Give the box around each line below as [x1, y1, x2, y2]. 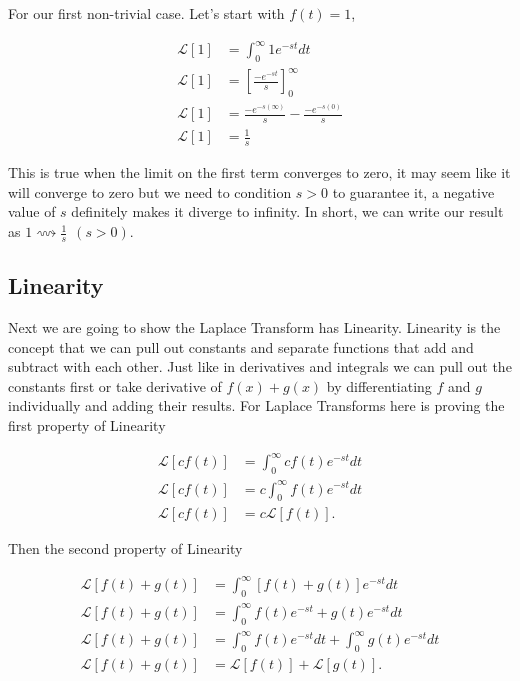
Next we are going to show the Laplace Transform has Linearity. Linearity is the [8, 317, 501, 338]
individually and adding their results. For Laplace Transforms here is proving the [8, 395, 505, 416]
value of [8, 201, 56, 222]
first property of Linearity [8, 415, 166, 436]
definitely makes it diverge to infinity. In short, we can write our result [71, 201, 504, 222]
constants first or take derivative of [8, 375, 222, 396]
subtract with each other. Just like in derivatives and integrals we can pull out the [8, 356, 512, 377]
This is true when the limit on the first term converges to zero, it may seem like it [8, 162, 511, 183]
